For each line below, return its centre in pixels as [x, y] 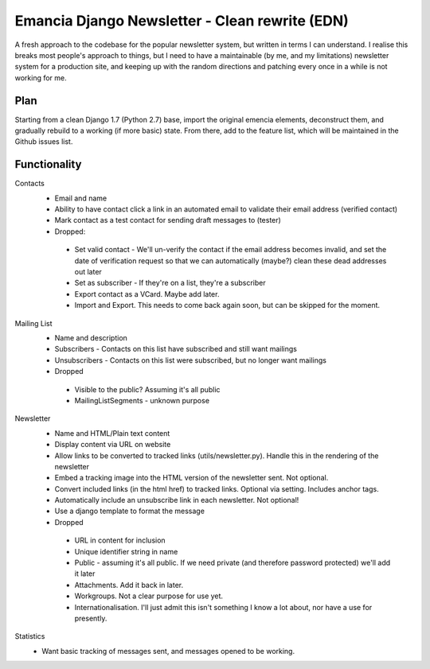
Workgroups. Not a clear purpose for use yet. [149, 596]
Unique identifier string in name [126, 551]
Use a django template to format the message [129, 511]
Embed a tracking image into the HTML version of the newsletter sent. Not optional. [192, 478]
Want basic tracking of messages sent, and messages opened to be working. [168, 651]
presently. [91, 618]
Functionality [48, 164]
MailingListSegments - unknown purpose [142, 400]
